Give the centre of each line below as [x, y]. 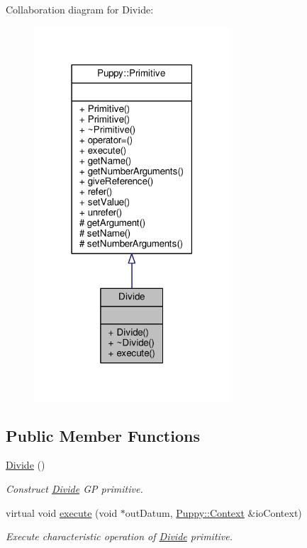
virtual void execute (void [62, 512]
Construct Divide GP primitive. [74, 488]
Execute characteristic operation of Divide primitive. [119, 536]
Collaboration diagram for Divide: [80, 9]
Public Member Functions [103, 435]
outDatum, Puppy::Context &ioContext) [213, 512]
